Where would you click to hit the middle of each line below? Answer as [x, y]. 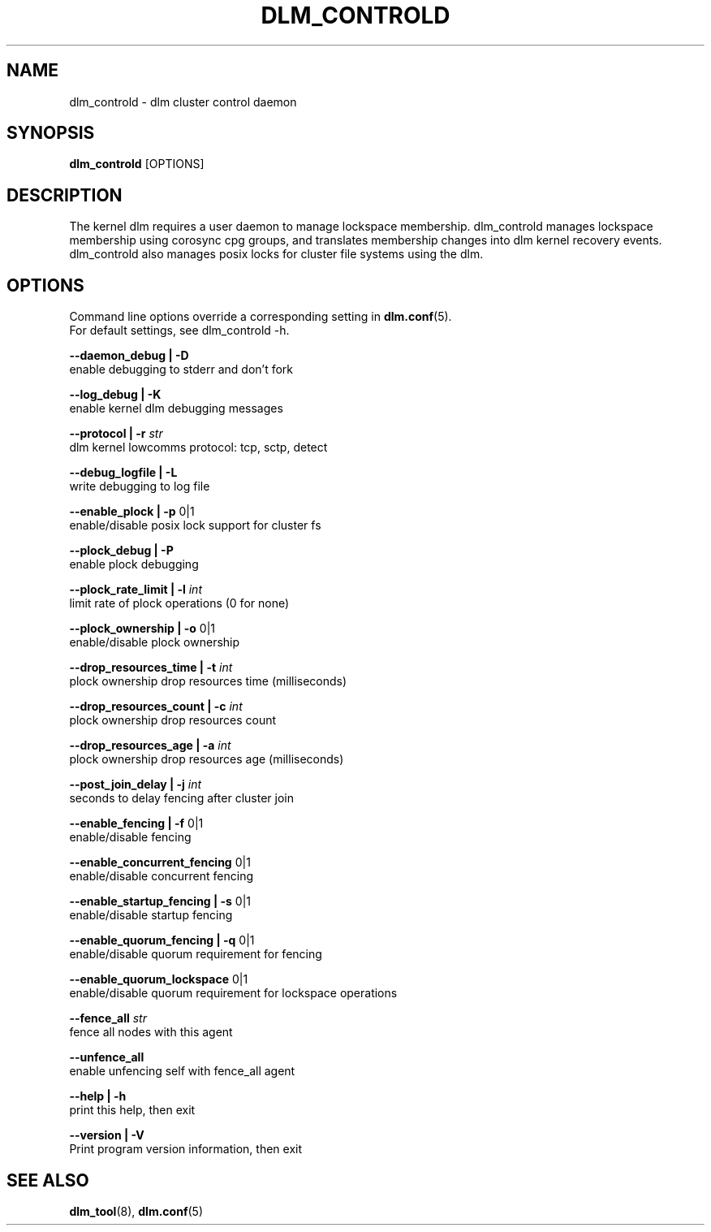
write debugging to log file [140, 486]
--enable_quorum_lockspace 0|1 [159, 979]
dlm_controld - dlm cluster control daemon [183, 102]
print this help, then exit [132, 1110]
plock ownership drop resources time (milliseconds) [208, 681]
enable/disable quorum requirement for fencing [196, 954]
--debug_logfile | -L [123, 473]
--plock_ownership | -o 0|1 [142, 629]
